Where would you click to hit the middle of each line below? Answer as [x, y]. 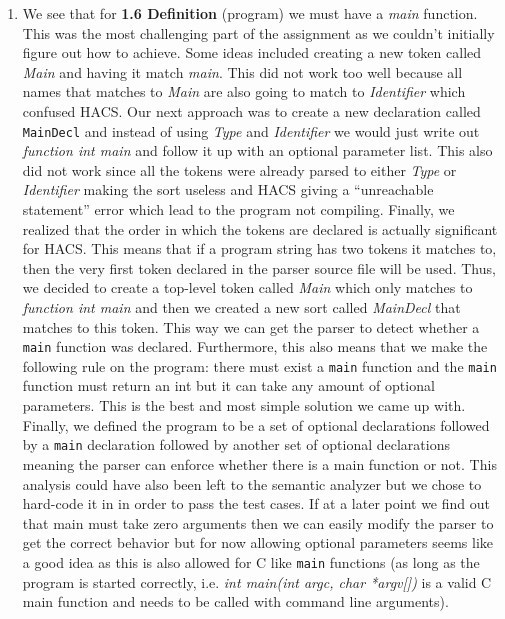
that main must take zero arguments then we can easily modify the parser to [258, 522]
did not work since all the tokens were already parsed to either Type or [239, 169]
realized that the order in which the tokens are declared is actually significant [260, 228]
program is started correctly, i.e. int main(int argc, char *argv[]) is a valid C [257, 581]
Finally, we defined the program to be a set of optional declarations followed [256, 424]
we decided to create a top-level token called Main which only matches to [247, 287]
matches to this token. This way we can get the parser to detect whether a [251, 326]
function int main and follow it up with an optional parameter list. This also [257, 150]
